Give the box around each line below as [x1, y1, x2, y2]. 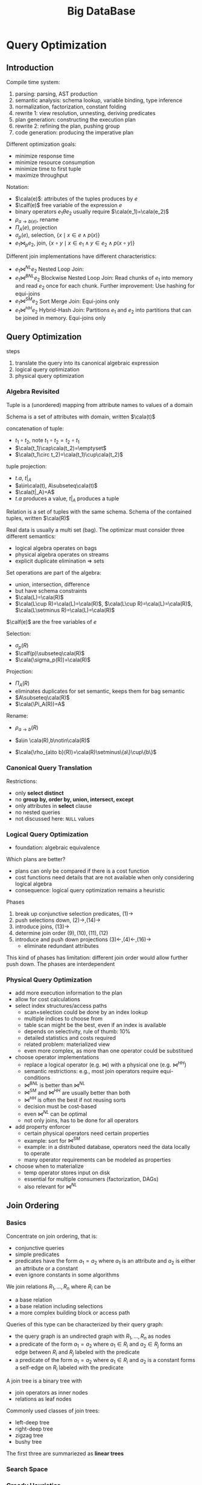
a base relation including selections [14, 1303, 103, 1310]
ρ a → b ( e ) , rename [14, 216, 59, 225]
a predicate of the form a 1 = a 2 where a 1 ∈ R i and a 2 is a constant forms [14, 1356, 196, 1365]
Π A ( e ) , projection [14, 223, 57, 233]
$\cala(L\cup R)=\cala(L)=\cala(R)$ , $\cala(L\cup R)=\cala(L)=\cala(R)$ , [14, 600, 193, 607]
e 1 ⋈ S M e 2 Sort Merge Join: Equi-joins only [14, 296, 119, 306]
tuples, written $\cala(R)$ [6, 515, 70, 522]
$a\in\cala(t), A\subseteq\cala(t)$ [14, 482, 98, 489]
